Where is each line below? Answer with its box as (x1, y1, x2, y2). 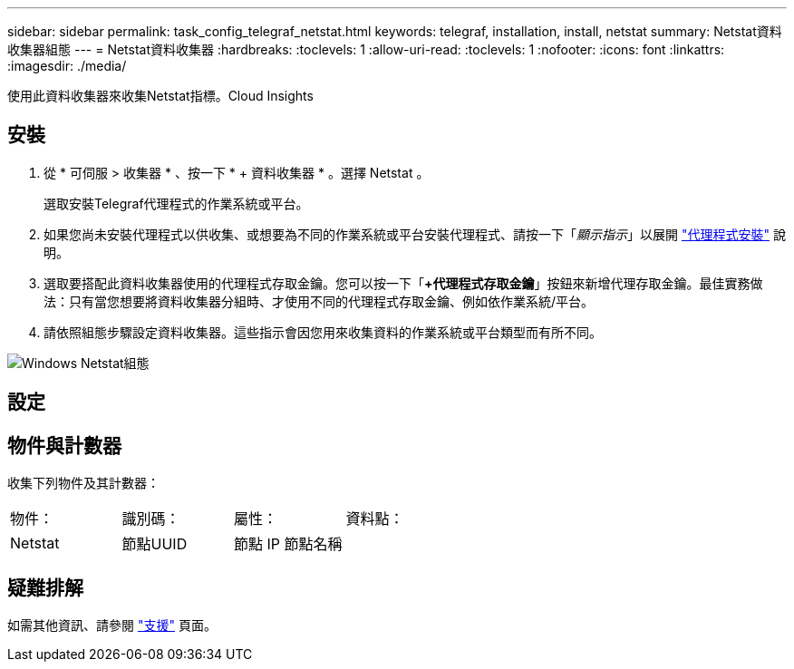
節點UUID (121, 535, 188, 554)
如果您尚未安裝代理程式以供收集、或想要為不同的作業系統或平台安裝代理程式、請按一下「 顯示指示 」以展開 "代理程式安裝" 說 (44, 226, 786, 242)
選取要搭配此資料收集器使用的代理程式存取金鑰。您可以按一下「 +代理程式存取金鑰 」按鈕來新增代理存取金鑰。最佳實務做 (44, 275, 763, 291)
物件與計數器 (7, 433, 121, 457)
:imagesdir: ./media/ (7, 58, 127, 73)
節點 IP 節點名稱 (234, 535, 343, 554)
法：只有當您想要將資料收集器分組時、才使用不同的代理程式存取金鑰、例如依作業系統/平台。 (44, 293, 595, 309)
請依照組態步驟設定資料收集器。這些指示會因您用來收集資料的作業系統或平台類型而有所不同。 (44, 324, 602, 340)
